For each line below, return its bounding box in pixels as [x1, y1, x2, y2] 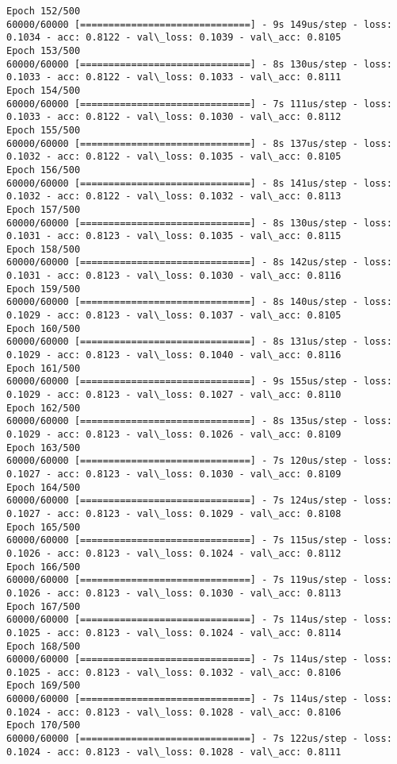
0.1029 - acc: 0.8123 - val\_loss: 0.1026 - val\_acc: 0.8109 [6, 429, 342, 440]
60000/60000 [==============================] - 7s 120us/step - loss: [6, 455, 392, 467]
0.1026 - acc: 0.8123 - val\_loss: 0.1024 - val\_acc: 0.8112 [6, 547, 342, 559]
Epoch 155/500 [6, 124, 81, 136]
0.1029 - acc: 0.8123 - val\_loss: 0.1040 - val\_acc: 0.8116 [6, 349, 342, 361]
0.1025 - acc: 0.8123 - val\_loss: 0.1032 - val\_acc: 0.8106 [6, 666, 342, 678]
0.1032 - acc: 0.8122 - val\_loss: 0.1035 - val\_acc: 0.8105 [6, 151, 342, 163]
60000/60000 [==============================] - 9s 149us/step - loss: [6, 18, 392, 30]
